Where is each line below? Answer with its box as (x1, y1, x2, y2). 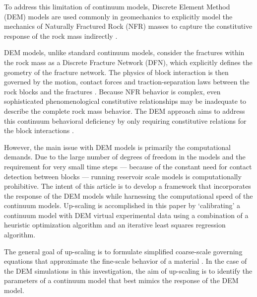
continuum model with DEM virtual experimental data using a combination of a (4, 210, 249, 220)
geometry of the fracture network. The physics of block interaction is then (4, 67, 229, 77)
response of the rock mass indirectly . (4, 30, 118, 41)
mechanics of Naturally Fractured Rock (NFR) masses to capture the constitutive (4, 21, 253, 31)
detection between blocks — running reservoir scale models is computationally (4, 171, 242, 181)
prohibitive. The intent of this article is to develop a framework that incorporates (4, 181, 251, 191)
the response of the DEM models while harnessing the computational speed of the (4, 190, 253, 201)
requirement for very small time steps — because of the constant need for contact (4, 161, 252, 171)
